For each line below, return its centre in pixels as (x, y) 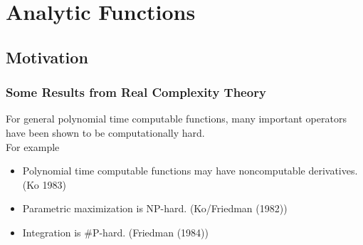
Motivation (47, 57)
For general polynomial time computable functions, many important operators (176, 119)
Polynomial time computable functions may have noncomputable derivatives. (190, 171)
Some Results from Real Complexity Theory (136, 92)
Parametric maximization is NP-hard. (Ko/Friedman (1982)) (155, 208)
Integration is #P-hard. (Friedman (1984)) (115, 232)
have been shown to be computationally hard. (105, 132)
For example (33, 146)
